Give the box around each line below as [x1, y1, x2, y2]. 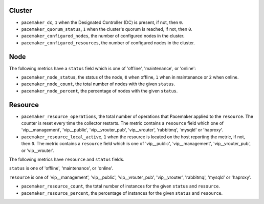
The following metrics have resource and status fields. [9, 156, 125, 163]
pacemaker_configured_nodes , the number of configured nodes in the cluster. [21, 33, 185, 39]
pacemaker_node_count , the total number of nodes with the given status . [21, 81, 176, 87]
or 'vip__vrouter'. [21, 148, 55, 153]
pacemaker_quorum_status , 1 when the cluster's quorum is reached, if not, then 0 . [21, 26, 193, 32]
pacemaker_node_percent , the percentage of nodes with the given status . [21, 88, 178, 93]
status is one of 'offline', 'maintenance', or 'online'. [9, 166, 113, 171]
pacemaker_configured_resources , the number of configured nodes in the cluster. [21, 39, 195, 46]
